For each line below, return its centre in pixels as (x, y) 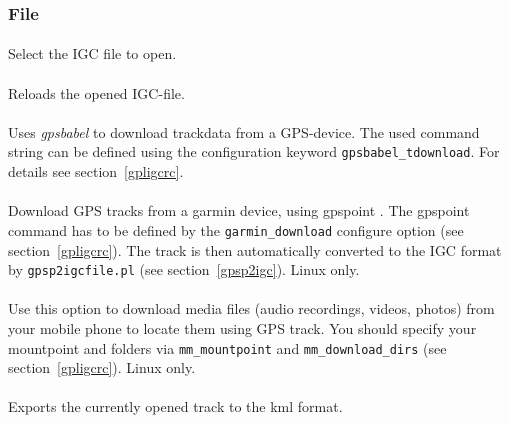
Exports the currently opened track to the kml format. (175, 406)
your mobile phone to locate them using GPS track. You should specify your (242, 327)
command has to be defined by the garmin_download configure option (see (236, 229)
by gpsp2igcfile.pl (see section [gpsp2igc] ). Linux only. (184, 269)
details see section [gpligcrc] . (96, 171)
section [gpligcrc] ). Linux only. (102, 367)
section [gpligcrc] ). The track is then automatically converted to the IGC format (255, 249)
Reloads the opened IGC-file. (96, 92)
